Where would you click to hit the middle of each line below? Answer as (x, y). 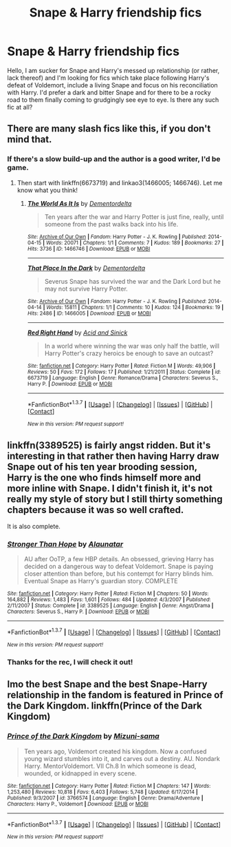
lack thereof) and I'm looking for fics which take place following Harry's (108, 78)
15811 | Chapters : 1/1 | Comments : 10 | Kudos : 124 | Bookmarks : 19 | (144, 307)
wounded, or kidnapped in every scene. (80, 773)
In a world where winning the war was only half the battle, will (132, 346)
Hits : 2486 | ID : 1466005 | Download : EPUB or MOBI (89, 313)
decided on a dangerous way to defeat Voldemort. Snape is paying (119, 567)
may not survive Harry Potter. (86, 289)
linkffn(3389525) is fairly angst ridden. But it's (109, 445)
